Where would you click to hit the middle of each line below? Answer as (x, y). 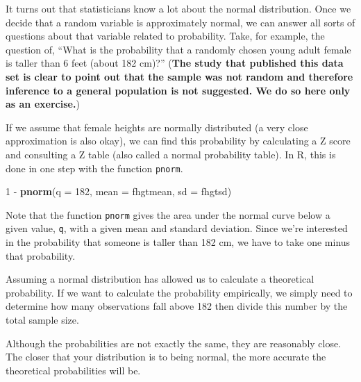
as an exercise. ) (43, 104)
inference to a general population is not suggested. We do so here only (178, 90)
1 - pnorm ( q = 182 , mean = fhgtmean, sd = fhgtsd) (119, 191)
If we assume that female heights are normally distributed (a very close (157, 127)
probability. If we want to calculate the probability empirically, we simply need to (179, 292)
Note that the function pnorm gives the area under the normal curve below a (168, 214)
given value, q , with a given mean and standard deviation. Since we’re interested (177, 228)
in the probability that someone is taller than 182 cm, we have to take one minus (178, 242)
